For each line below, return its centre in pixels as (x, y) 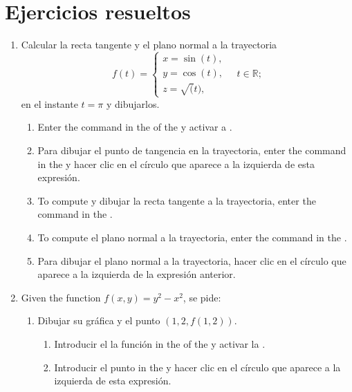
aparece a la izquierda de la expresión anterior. (137, 274)
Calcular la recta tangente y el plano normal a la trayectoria (149, 45)
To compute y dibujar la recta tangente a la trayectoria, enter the (177, 200)
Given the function (61, 297)
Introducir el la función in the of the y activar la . (160, 344)
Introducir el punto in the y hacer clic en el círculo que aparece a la (197, 367)
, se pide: (202, 297)
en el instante (49, 103)
